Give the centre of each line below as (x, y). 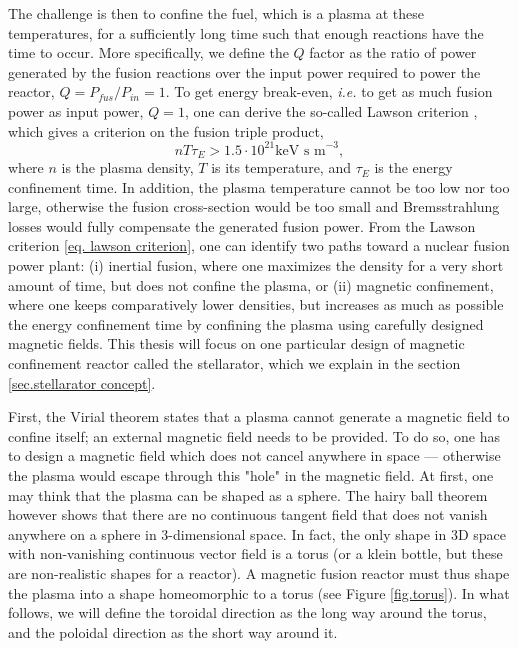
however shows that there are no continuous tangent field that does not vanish (248, 514)
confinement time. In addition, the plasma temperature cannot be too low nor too (259, 186)
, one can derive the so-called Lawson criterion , (331, 110)
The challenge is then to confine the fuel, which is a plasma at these (216, 13)
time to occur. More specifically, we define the (148, 52)
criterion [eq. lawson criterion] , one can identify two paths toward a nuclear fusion (259, 245)
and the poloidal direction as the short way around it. (173, 631)
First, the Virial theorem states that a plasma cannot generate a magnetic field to (259, 416)
